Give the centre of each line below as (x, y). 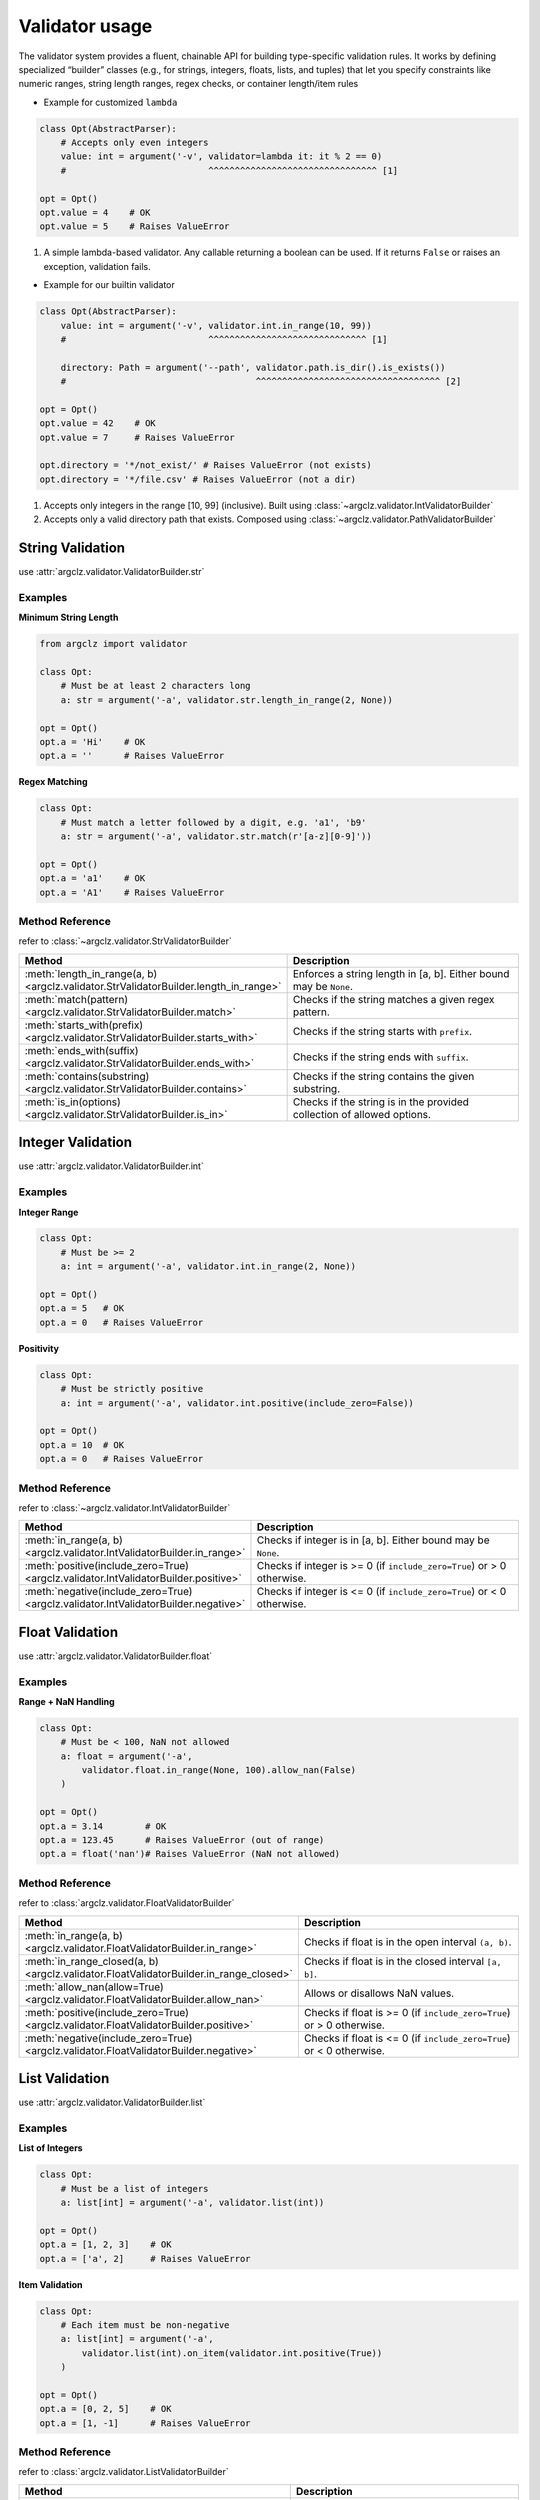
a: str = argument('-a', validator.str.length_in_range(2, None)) (227, 699)
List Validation (64, 2078)
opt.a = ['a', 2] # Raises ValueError (145, 2258)
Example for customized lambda (110, 102)
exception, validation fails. (97, 266)
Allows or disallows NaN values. (379, 1993)
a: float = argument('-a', (127, 1756)
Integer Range (48, 1212)
